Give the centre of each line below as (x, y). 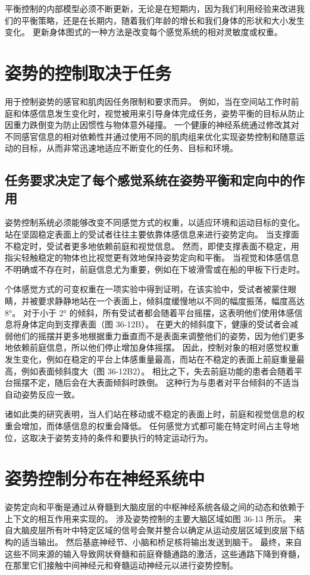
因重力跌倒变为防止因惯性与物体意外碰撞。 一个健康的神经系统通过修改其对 (152, 125)
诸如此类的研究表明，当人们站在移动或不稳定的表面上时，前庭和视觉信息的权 (155, 414)
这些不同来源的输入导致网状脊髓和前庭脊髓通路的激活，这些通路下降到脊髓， (155, 553)
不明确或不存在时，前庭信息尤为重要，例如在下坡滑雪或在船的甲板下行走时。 (155, 269)
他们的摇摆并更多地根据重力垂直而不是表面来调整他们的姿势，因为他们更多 (159, 335)
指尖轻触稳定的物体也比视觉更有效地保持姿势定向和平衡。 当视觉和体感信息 (152, 257)
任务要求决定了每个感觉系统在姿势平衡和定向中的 (148, 180)
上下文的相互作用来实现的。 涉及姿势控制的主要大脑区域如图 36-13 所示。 (148, 518)
